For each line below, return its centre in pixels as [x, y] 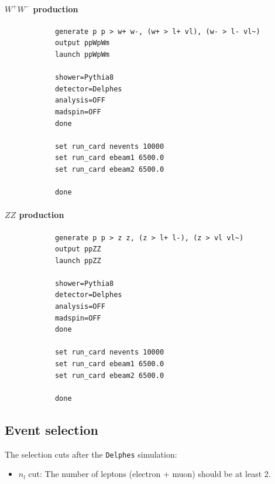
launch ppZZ [78, 260]
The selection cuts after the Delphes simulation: [91, 454]
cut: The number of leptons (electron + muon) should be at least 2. [149, 474]
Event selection [51, 429]
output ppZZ [78, 249]
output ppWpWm [82, 43]
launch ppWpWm [82, 54]
